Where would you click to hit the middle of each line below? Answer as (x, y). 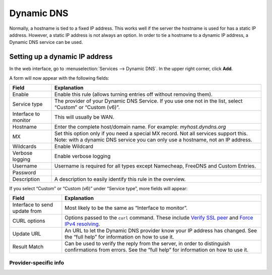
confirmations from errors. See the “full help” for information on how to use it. (157, 250)
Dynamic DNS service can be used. (46, 42)
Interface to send (32, 205)
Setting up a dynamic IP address (61, 57)
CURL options (29, 221)
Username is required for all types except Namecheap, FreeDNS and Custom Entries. (155, 166)
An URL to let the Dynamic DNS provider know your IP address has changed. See (161, 231)
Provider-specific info (37, 262)
